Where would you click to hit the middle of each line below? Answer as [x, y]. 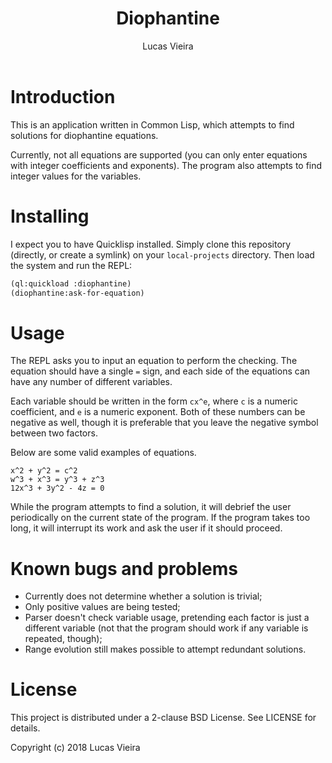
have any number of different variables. [91, 382]
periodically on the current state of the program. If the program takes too [160, 518]
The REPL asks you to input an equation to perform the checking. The [154, 361]
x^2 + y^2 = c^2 [44, 471]
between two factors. [54, 433]
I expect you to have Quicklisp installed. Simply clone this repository [151, 244]
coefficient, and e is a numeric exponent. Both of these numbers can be [158, 412]
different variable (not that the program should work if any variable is [166, 628]
